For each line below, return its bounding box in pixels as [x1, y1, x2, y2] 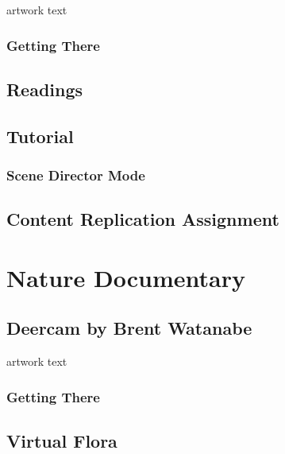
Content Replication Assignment [6, 207, 279, 231]
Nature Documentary [6, 261, 245, 293]
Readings [6, 76, 83, 101]
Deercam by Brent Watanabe [6, 316, 252, 340]
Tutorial [6, 123, 74, 148]
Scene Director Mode [6, 165, 145, 184]
